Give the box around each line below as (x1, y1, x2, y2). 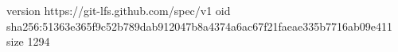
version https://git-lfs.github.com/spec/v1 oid (6, 2, 231, 18)
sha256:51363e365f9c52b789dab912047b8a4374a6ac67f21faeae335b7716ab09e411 (6, 17, 393, 34)
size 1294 (6, 33, 50, 50)
